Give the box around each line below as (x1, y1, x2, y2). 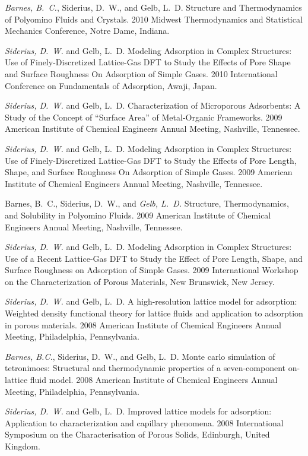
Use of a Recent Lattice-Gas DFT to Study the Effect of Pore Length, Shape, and (5, 252, 303, 264)
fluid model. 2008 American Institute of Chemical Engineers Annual (30, 373, 278, 386)
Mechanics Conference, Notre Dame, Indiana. (5, 24, 170, 37)
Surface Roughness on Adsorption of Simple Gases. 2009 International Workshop (5, 264, 299, 276)
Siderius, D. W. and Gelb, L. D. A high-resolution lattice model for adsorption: (5, 295, 297, 308)
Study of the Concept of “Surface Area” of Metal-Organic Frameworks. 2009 (5, 110, 282, 123)
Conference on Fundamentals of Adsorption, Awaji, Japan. (5, 79, 217, 91)
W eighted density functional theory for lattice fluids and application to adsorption (5, 307, 303, 319)
